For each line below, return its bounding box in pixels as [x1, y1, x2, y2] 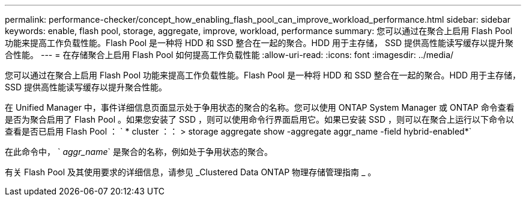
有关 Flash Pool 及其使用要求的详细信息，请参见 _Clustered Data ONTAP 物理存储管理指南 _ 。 [5, 167, 376, 177]
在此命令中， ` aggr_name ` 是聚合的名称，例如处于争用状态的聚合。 [5, 147, 273, 157]
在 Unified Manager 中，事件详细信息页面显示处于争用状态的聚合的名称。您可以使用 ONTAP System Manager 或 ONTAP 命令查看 [5, 102, 515, 112]
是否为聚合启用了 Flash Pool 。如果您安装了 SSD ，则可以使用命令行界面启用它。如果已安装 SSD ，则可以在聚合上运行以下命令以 [5, 114, 514, 124]
